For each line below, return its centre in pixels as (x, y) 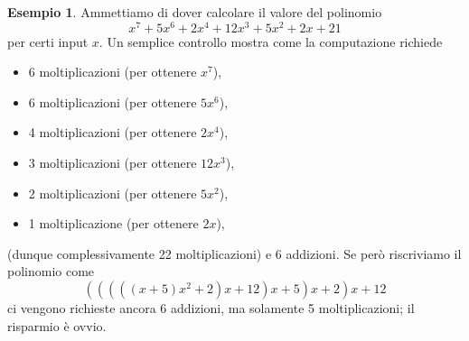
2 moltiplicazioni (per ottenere (113, 193)
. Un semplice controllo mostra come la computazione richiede (271, 41)
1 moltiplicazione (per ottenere (113, 223)
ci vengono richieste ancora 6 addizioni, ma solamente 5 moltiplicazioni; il (211, 308)
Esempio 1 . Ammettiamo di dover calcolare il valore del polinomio (195, 12)
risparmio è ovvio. (57, 325)
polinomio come (51, 271)
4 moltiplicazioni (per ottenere (113, 132)
